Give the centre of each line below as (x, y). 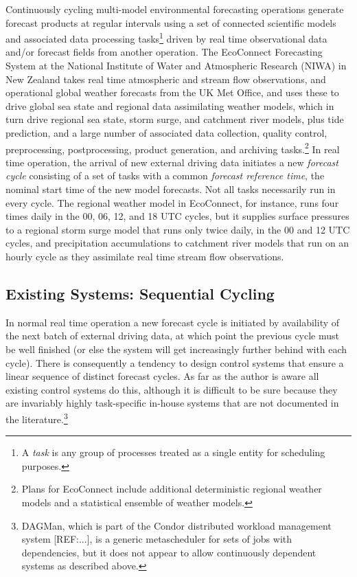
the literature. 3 (37, 418)
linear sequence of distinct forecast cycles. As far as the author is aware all (162, 376)
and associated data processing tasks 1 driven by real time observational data (166, 37)
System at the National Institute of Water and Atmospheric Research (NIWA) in (176, 66)
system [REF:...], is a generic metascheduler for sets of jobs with (157, 539)
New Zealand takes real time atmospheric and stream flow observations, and (166, 79)
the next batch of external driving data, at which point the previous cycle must (173, 336)
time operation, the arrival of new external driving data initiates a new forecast (172, 162)
